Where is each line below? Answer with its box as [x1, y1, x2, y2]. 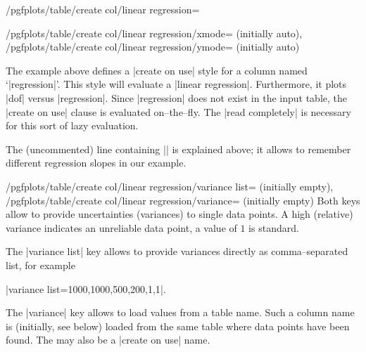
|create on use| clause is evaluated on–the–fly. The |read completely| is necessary [6, 104, 351, 119]
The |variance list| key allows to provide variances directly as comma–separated [6, 244, 348, 259]
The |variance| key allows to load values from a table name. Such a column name [6, 305, 355, 320]
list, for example [6, 257, 75, 272]
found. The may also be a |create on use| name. [6, 332, 210, 347]
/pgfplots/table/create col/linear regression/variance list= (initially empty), [6, 178, 334, 193]
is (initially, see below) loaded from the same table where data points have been [6, 318, 350, 333]
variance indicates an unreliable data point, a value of [6, 220, 237, 235]
